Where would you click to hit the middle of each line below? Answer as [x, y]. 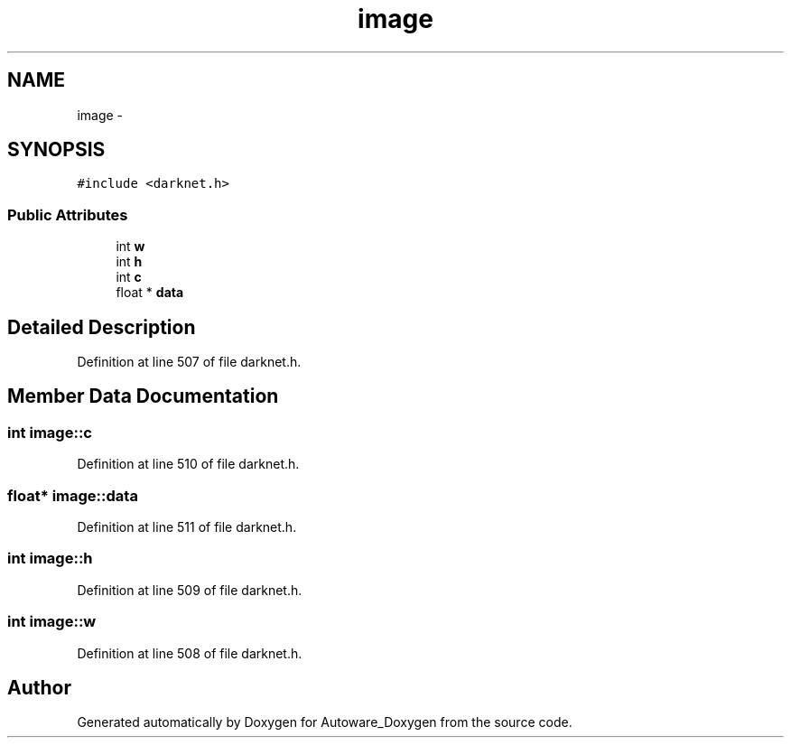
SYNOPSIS [56, 150]
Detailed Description [102, 327]
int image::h [50, 559]
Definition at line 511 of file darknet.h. [187, 527]
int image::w [52, 622]
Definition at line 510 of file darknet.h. [188, 464]
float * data [150, 293]
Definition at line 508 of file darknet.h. [190, 653]
